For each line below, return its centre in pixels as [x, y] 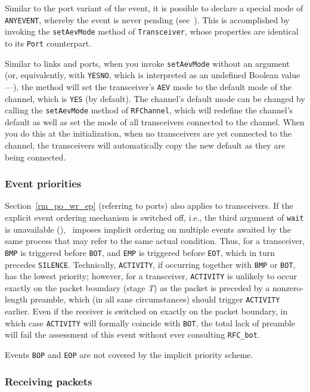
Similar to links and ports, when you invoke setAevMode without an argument [147, 63]
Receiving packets [49, 381]
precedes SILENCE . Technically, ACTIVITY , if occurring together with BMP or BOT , [150, 264]
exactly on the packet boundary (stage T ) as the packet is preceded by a [137, 287]
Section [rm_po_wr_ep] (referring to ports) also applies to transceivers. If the [149, 206]
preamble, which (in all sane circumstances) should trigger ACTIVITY [155, 299]
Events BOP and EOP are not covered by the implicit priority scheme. [129, 354]
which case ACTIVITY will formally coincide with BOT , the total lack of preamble [150, 322]
